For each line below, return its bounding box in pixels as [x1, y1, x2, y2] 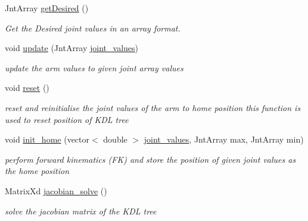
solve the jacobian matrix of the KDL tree [5, 204, 157, 217]
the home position [5, 165, 70, 177]
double [103, 133, 127, 146]
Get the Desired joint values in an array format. [5, 21, 181, 34]
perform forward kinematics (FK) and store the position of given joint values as [5, 153, 296, 165]
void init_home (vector [5, 133, 90, 146]
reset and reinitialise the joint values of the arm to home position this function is [5, 101, 301, 113]
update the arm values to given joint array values [5, 61, 183, 74]
